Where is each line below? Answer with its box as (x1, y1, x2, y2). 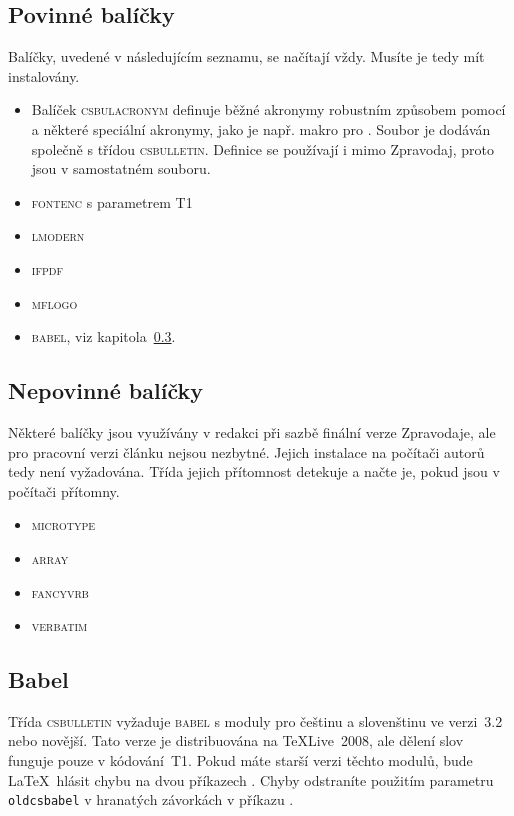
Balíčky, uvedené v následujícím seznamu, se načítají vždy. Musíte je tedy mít (8, 46, 485, 67)
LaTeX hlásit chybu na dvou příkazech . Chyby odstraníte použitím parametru (8, 769, 494, 790)
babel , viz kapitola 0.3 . (31, 326, 176, 347)
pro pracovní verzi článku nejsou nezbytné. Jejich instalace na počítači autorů (8, 441, 485, 462)
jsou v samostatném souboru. (31, 158, 211, 179)
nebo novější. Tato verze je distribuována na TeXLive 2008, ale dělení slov (8, 730, 464, 751)
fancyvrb (31, 581, 89, 602)
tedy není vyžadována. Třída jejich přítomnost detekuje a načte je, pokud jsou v (8, 461, 500, 482)
